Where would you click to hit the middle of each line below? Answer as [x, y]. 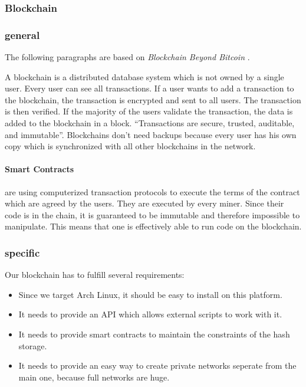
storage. [33, 345]
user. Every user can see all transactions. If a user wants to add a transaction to [149, 88]
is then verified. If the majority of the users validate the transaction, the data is [149, 111]
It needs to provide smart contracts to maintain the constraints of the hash [154, 334]
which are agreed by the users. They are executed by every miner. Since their [144, 203]
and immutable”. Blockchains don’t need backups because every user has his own [151, 134]
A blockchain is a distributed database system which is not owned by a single [144, 76]
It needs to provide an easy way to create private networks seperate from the [157, 365]
